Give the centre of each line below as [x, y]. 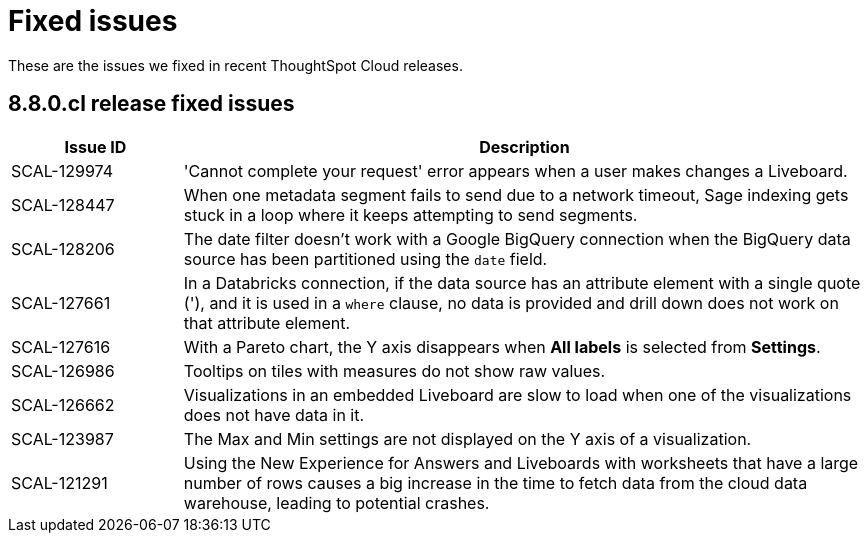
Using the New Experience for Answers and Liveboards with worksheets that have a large [521, 462]
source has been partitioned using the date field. [365, 258]
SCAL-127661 [61, 302]
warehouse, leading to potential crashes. [336, 502]
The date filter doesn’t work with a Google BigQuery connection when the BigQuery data [517, 238]
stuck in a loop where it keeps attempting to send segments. [410, 214]
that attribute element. [267, 322]
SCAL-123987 [62, 438]
